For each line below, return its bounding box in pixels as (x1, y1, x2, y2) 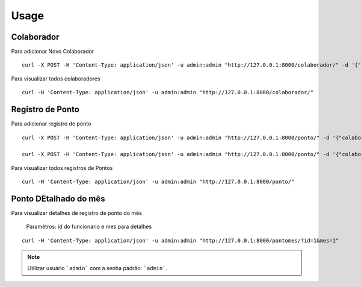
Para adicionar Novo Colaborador (11, 48, 94, 55)
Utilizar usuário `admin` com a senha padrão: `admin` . (27, 264, 168, 271)
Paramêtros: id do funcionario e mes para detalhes (26, 223, 152, 231)
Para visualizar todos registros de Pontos (11, 164, 113, 171)
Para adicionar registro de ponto (11, 120, 91, 127)
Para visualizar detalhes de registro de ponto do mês (11, 210, 143, 216)
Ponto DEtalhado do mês (11, 193, 105, 204)
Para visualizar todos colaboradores (11, 75, 100, 82)
